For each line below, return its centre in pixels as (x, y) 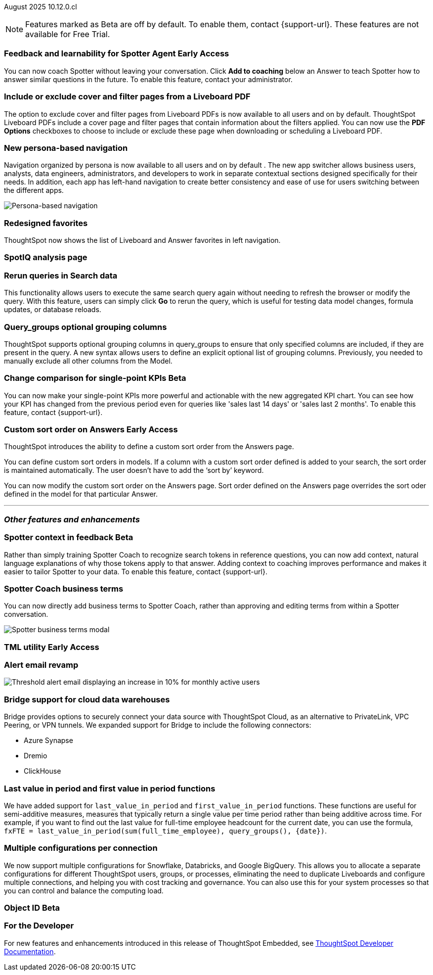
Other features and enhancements (72, 519)
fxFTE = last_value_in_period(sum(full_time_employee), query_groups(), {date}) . (166, 831)
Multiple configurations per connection (81, 848)
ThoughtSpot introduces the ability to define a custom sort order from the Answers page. (149, 447)
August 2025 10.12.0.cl (41, 7)
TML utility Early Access (52, 647)
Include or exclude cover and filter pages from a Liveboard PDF (127, 97)
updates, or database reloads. (53, 310)
